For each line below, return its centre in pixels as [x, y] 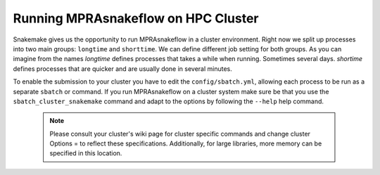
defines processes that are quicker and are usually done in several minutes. [122, 69]
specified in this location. [86, 153]
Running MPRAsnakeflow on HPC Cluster [136, 18]
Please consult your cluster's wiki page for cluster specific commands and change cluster [180, 134]
